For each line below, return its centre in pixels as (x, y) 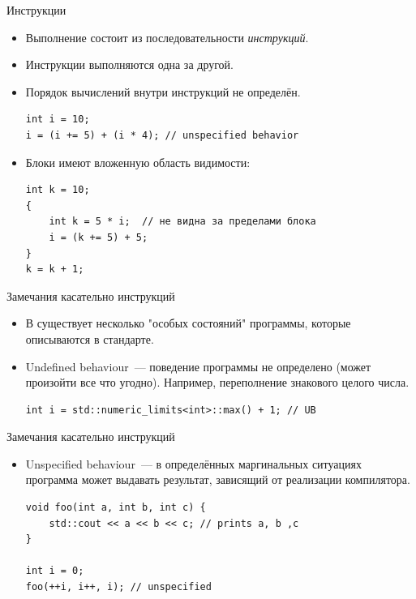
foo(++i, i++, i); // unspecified (118, 587)
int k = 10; (58, 190)
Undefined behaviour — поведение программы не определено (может (198, 366)
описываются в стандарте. (90, 338)
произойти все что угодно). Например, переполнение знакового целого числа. (217, 382)
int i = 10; (58, 120)
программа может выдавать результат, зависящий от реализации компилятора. (218, 479)
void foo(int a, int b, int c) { (116, 508)
